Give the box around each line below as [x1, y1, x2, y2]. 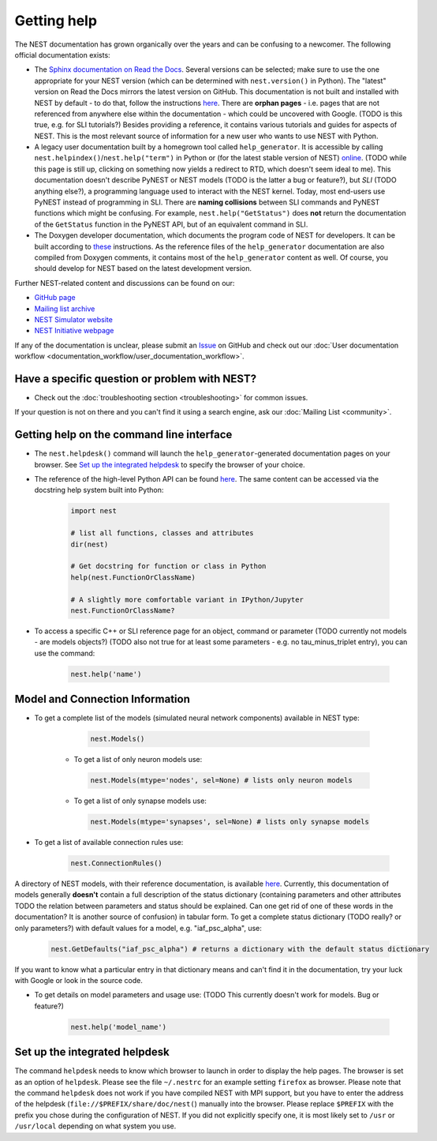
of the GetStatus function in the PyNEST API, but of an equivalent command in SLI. [34, 220, 308, 229]
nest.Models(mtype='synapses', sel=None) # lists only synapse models [90, 817, 370, 827]
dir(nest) [70, 539, 109, 549]
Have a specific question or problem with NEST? [14, 372, 256, 385]
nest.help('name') [70, 670, 142, 678]
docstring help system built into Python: [34, 486, 164, 495]
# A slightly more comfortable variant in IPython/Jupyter [70, 595, 304, 604]
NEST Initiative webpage [34, 326, 114, 336]
